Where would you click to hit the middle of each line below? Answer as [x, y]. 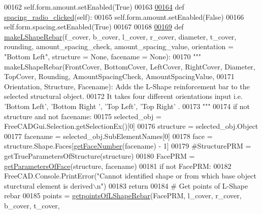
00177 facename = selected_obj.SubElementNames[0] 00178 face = [108, 136]
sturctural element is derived [48, 185]
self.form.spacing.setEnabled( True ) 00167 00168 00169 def [94, 27]
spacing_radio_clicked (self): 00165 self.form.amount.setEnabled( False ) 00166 [124, 16]
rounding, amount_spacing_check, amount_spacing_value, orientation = [119, 46]
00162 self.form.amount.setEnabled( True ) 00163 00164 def [94, 7]
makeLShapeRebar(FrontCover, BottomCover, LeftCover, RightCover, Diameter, [130, 66]
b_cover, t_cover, [32, 205]
